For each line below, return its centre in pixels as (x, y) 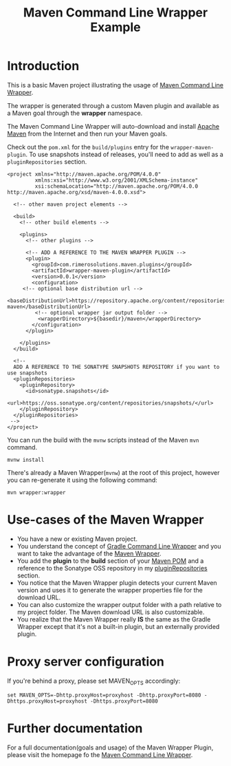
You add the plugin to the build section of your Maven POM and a (110, 561)
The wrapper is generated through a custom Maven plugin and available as (113, 105)
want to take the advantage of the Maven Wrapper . (89, 553)
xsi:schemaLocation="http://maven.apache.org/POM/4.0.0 (116, 186)
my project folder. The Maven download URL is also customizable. (111, 612)
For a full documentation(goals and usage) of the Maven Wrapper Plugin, (110, 747)
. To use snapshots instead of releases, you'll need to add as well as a (124, 154)
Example (115, 27)
